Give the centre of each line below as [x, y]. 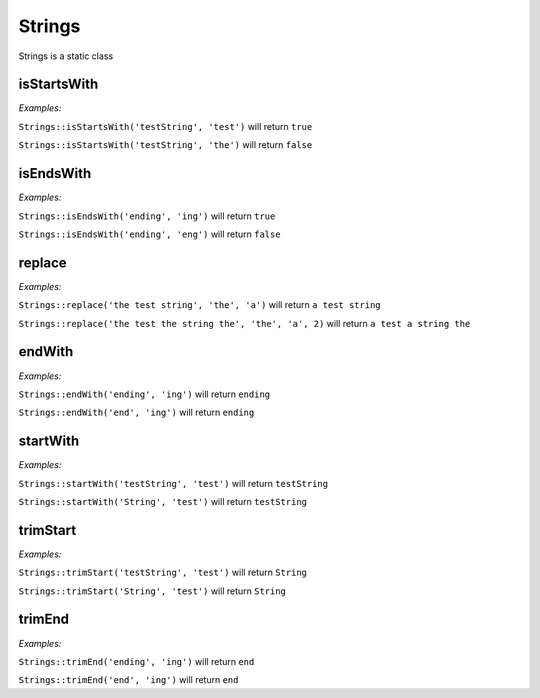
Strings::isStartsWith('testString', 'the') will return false [165, 145]
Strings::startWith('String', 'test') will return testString [163, 501]
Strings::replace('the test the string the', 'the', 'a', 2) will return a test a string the [244, 323]
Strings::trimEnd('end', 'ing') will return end [128, 680]
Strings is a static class [66, 56]
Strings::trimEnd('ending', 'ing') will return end [136, 661]
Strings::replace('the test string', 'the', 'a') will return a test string [200, 305]
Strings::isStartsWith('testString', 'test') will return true [165, 126]
